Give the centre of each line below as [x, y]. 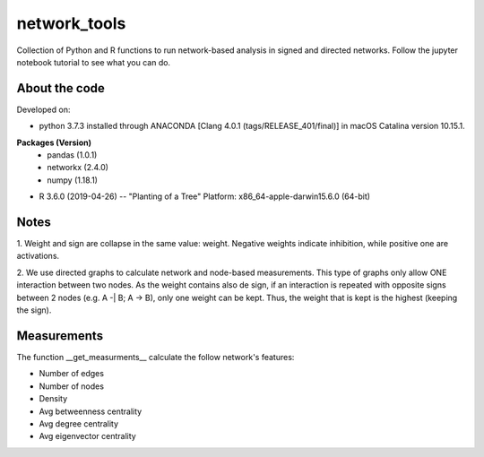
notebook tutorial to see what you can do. [93, 62]
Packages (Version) [54, 142]
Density [53, 399]
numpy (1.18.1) [73, 180]
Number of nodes [72, 386]
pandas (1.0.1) [72, 155]
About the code [60, 88]
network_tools [71, 23]
